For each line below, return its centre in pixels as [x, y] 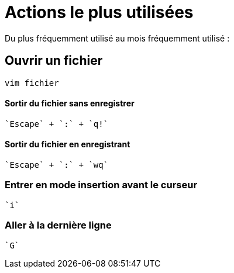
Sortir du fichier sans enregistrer [70, 103]
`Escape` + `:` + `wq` [57, 165]
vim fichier [32, 83]
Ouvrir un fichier [54, 61]
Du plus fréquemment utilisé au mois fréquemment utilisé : [117, 38]
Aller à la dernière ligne [58, 225]
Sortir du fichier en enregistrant [68, 144]
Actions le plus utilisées [99, 12]
